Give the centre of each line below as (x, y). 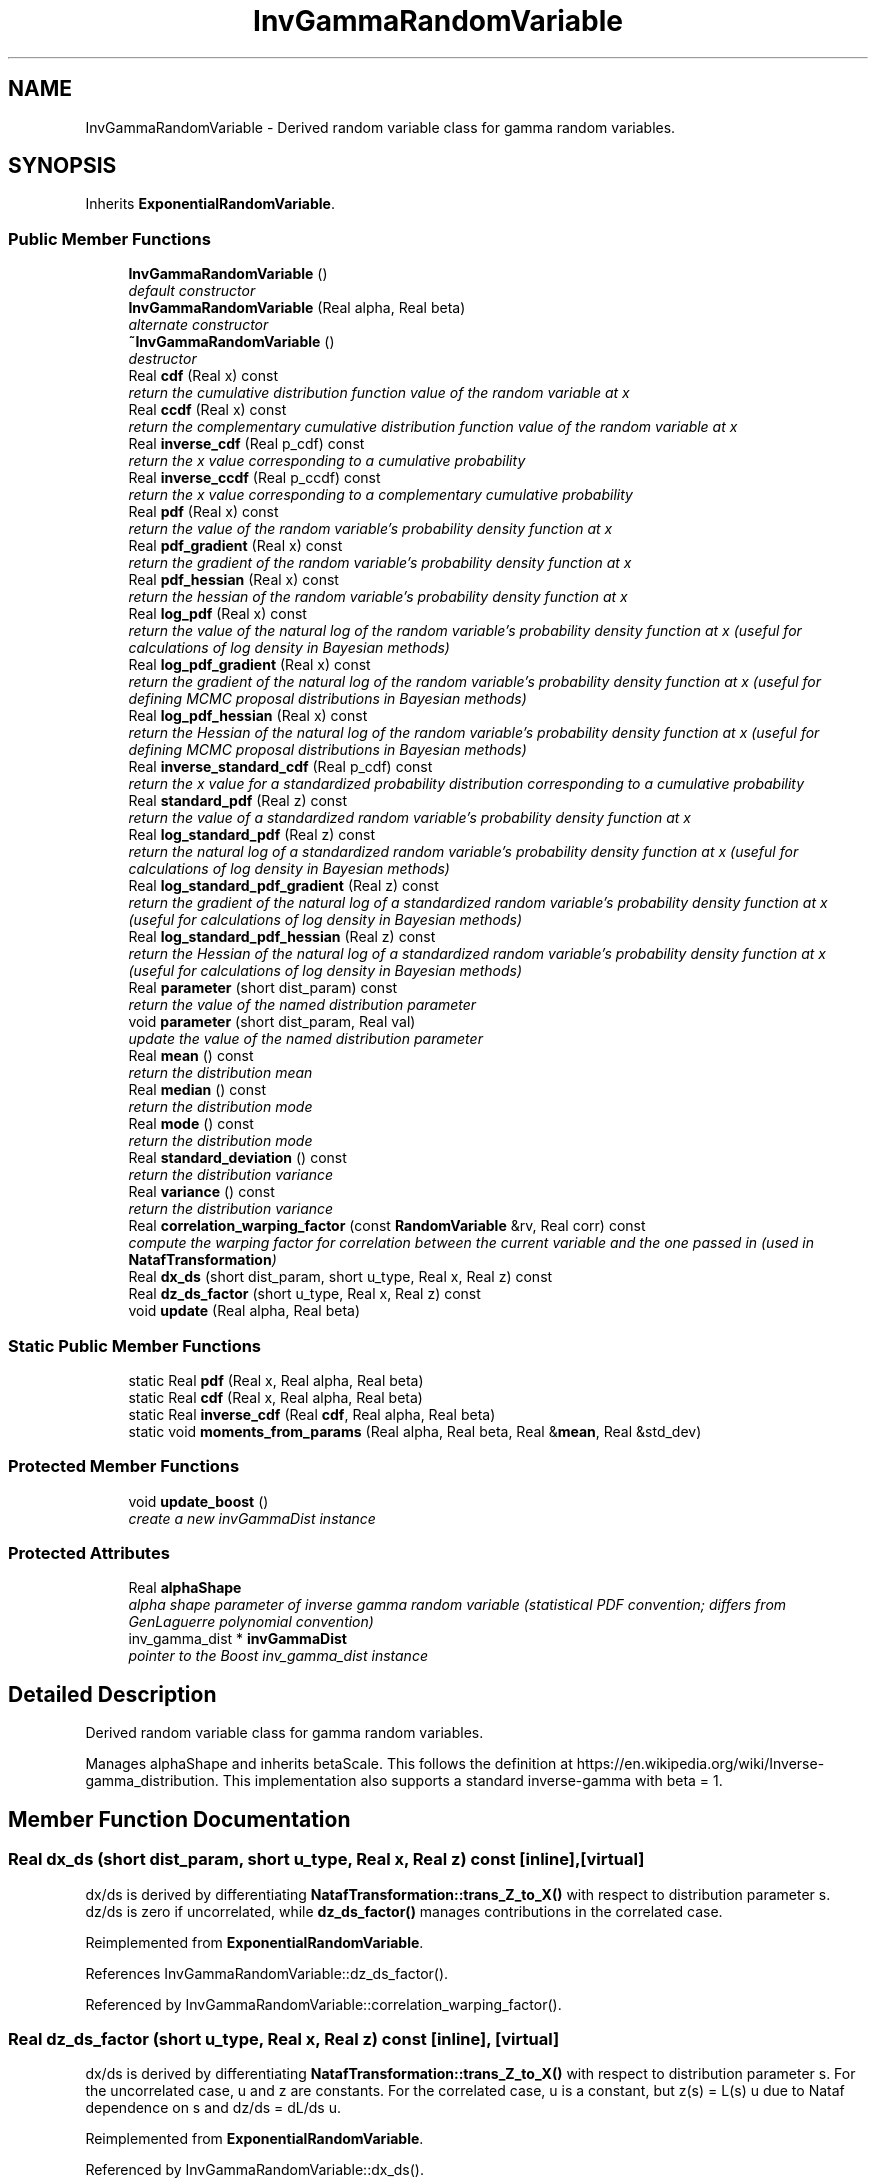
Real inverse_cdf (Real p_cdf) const (246, 444)
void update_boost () (198, 1501)
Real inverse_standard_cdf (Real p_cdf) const (280, 767)
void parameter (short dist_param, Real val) (272, 1022)
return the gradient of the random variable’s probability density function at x (380, 563)
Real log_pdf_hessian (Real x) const (248, 716)
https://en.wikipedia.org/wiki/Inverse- (700, 1764)
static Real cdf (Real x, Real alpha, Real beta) (275, 1397)
